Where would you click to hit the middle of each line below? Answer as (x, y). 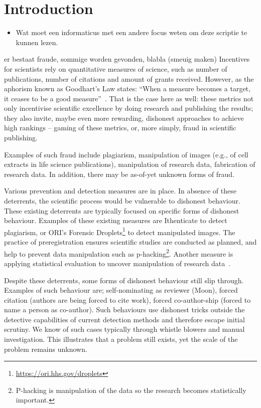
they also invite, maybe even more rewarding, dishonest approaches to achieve (124, 118)
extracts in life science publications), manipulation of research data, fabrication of (130, 164)
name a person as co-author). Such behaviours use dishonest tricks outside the (124, 310)
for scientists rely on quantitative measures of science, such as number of (116, 68)
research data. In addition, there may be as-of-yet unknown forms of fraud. (119, 174)
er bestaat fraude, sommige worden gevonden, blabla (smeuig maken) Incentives (127, 59)
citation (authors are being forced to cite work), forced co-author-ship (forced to (127, 299)
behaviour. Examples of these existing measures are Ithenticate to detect (116, 220)
